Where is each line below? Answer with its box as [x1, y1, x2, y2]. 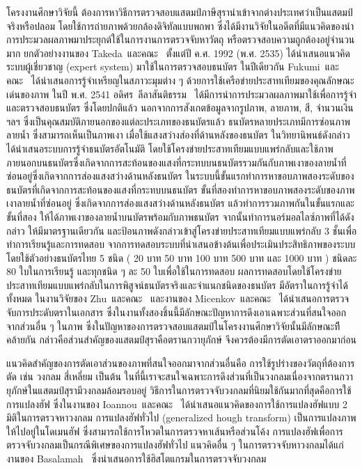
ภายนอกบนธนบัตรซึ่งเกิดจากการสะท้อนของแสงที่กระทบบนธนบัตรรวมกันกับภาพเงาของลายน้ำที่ [6, 155, 347, 169]
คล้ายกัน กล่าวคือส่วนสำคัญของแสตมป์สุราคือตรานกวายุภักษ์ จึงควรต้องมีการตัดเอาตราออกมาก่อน [6, 332, 357, 347]
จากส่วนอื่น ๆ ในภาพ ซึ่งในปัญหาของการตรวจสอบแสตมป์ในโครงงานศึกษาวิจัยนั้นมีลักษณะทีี [6, 318, 340, 333]
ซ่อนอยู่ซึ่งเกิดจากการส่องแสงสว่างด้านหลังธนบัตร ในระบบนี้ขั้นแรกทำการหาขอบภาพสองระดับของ [6, 169, 354, 183]
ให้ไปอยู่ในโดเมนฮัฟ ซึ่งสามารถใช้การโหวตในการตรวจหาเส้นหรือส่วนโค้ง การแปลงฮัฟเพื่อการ [6, 423, 343, 438]
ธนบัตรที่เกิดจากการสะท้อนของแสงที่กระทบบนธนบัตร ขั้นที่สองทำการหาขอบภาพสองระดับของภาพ [6, 182, 355, 196]
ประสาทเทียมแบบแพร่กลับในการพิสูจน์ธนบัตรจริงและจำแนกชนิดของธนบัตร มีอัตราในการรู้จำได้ [6, 277, 348, 292]
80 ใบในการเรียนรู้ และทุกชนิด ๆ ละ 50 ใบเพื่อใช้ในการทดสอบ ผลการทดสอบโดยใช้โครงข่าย [6, 264, 342, 279]
